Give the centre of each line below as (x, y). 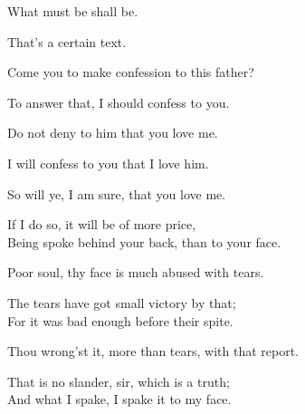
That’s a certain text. (67, 41)
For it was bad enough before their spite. (120, 320)
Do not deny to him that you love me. (113, 133)
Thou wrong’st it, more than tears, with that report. (153, 351)
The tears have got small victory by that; (122, 302)
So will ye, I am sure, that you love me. (117, 193)
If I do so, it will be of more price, (102, 224)
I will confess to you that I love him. (108, 163)
